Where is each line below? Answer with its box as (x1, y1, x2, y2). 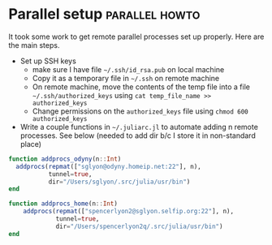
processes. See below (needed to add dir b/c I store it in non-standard (19, 131, 256, 140)
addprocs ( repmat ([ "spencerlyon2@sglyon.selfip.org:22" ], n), (23, 208, 234, 216)
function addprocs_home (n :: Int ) (8, 200, 118, 208)
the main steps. (8, 40, 60, 49)
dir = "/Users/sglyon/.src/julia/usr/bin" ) (48, 178, 191, 186)
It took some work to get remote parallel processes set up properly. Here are (8, 32, 265, 41)
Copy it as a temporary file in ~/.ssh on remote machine (32, 73, 220, 83)
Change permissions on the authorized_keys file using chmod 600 (32, 106, 249, 116)
